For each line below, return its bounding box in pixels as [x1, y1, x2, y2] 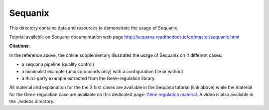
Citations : [9, 43, 30, 49]
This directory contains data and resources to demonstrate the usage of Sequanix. [9, 25, 179, 31]
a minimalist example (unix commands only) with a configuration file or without [21, 68, 184, 74]
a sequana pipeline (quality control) [21, 61, 95, 67]
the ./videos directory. [9, 99, 55, 105]
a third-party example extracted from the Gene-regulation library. [21, 75, 156, 81]
